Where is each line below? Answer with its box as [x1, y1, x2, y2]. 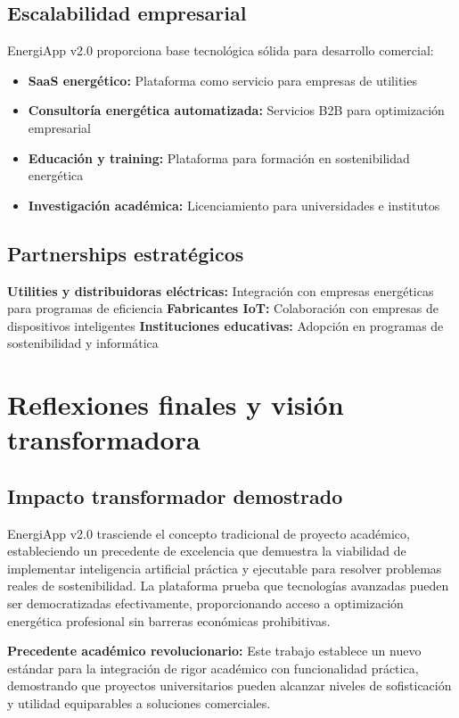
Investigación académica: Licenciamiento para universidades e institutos [28, 195, 440, 214]
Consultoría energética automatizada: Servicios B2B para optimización [28, 101, 445, 120]
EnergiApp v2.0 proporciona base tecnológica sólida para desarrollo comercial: [7, 41, 434, 60]
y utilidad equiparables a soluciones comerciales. [7, 694, 271, 713]
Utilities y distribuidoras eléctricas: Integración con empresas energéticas [7, 281, 434, 300]
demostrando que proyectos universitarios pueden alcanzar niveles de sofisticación [7, 676, 452, 695]
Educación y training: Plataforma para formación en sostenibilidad [28, 148, 410, 167]
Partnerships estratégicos [7, 239, 244, 267]
